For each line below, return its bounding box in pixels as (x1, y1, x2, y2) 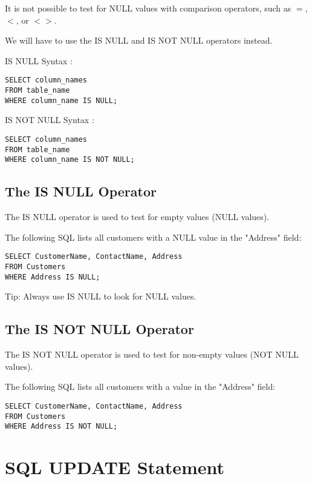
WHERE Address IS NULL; (5, 272, 100, 281)
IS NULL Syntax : (5, 54, 73, 67)
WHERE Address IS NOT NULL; (5, 422, 118, 431)
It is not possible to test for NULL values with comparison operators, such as (5, 2, 291, 14)
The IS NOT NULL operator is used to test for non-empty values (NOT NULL (5, 348, 299, 361)
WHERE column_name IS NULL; (5, 96, 118, 105)
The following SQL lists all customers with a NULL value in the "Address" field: (5, 230, 302, 243)
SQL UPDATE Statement (5, 455, 225, 479)
